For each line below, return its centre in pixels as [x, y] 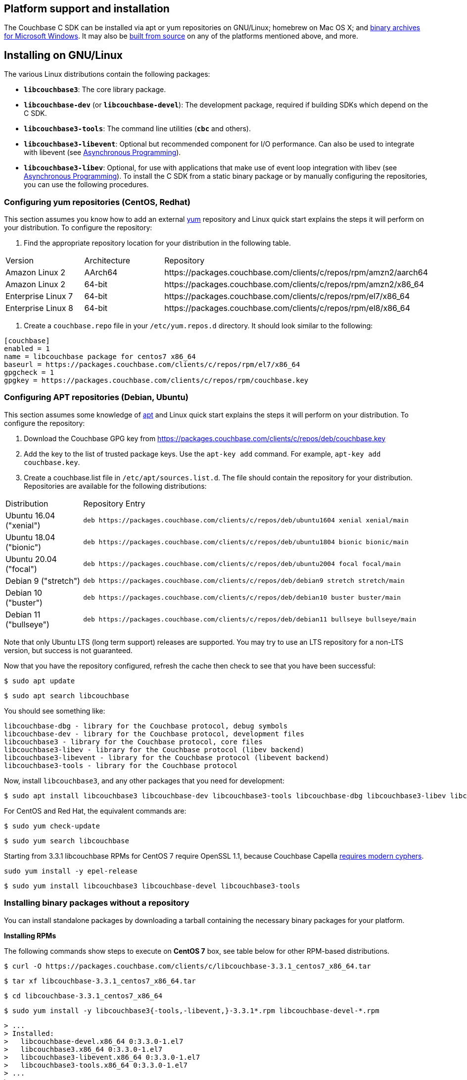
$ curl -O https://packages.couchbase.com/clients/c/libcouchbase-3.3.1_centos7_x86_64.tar [187, 966]
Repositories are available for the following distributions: [115, 486]
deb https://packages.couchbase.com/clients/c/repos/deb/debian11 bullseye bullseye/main [250, 619]
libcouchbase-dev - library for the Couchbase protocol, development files [154, 734]
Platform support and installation [87, 9]
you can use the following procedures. [86, 185]
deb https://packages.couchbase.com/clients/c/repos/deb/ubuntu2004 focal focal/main [242, 564]
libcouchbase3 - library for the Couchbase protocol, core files [133, 742]
